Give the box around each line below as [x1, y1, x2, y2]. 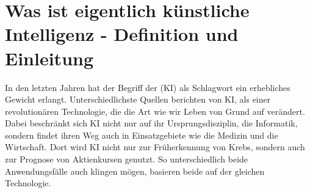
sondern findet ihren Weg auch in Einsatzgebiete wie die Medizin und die [5, 128, 278, 141]
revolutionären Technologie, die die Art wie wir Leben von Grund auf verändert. [5, 104, 305, 117]
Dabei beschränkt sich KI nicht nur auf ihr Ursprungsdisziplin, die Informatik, [5, 117, 298, 129]
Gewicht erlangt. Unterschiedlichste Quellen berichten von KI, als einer [5, 93, 271, 106]
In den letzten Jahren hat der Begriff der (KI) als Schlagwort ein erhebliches [5, 81, 290, 93]
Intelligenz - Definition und [5, 21, 239, 46]
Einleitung [5, 45, 94, 70]
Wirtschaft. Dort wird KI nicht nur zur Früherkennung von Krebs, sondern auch [5, 140, 305, 153]
